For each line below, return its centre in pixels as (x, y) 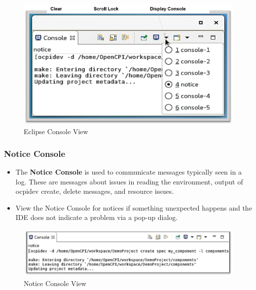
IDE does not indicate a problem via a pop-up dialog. (97, 217)
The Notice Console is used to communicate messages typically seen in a (128, 171)
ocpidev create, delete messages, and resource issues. (95, 191)
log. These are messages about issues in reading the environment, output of (129, 181)
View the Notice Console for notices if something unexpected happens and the (134, 207)
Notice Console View (55, 283)
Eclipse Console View (56, 131)
